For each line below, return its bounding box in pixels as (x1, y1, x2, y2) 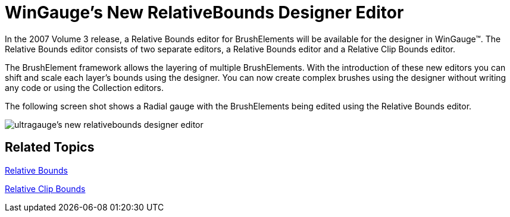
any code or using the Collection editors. (5, 82, 164, 93)
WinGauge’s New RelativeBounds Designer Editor (5, 2, 404, 23)
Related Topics (5, 140, 95, 155)
